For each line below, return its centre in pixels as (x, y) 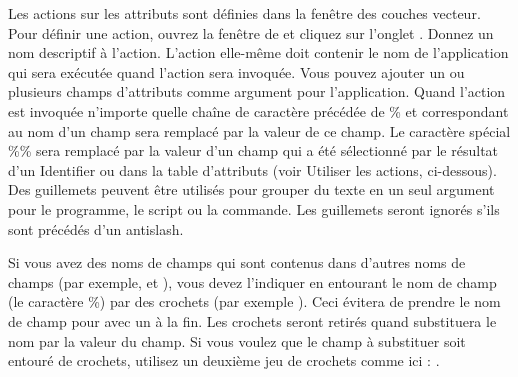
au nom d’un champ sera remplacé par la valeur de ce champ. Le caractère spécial (259, 130)
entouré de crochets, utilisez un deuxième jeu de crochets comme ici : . (224, 360)
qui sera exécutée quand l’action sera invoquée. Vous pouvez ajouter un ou (236, 71)
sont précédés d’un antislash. (96, 228)
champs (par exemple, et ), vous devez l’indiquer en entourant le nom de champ (252, 281)
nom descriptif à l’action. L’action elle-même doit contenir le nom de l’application (258, 52)
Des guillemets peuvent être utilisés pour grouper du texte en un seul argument (251, 189)
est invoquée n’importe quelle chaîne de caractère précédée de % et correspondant (258, 110)
